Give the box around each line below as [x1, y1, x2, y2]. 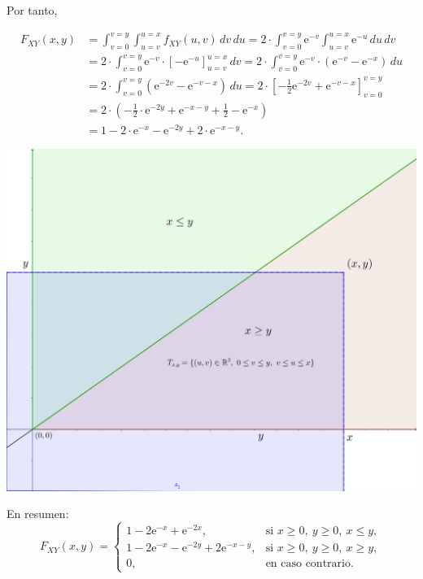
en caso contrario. [265, 558, 354, 570]
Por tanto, [7, 2, 58, 18]
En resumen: [7, 505, 69, 522]
